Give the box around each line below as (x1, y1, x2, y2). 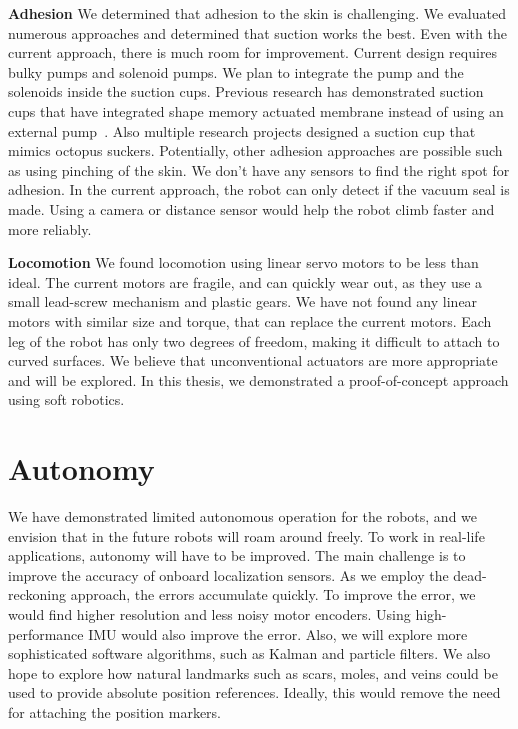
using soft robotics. (8, 389, 125, 410)
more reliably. (8, 218, 92, 239)
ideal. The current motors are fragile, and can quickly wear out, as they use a (8, 271, 483, 292)
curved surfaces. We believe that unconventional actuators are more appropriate (8, 350, 498, 371)
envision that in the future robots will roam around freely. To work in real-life (8, 525, 485, 546)
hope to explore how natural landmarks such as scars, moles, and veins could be (8, 662, 498, 683)
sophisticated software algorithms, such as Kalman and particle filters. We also (8, 643, 491, 664)
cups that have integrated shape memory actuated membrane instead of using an (8, 100, 504, 121)
